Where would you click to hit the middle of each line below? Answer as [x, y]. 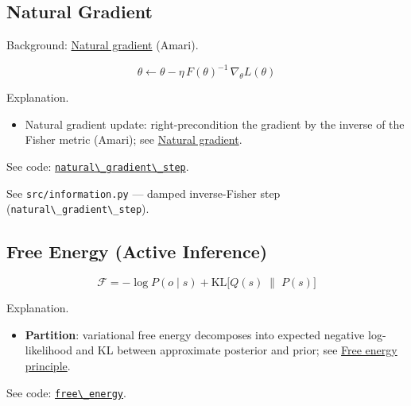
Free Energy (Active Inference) [137, 251]
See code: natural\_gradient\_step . [98, 166]
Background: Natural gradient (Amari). [103, 45]
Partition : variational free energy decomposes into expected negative [195, 334]
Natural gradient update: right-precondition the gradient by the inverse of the [215, 124]
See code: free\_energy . [66, 392]
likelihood [48, 350]
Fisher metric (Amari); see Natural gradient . [134, 139]
